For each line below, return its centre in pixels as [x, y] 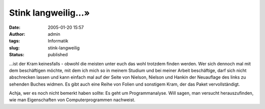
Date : [15, 27]
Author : [17, 34]
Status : [17, 55]
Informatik [58, 41]
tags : [14, 41]
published [58, 55]
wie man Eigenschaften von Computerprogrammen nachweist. [72, 100]
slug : [14, 48]
